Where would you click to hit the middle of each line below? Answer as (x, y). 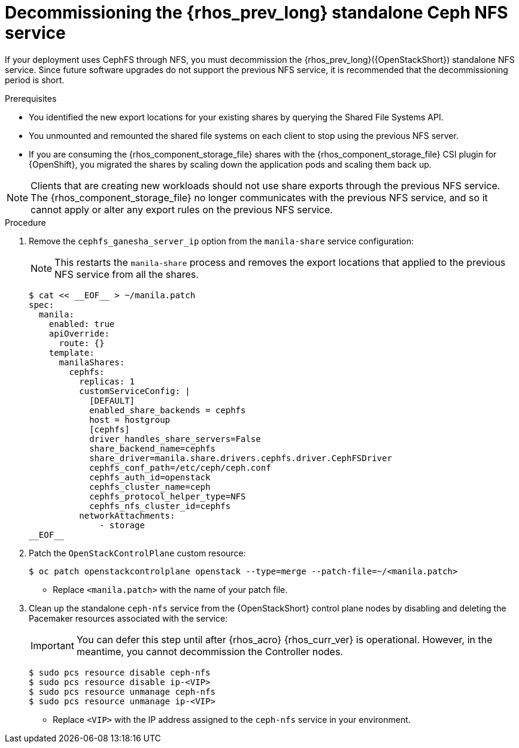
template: (72, 352)
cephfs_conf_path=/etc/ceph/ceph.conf (180, 467)
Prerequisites (31, 98)
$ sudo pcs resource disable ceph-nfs (120, 672)
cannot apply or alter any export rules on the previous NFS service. (182, 209)
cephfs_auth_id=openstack (150, 477)
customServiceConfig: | (135, 391)
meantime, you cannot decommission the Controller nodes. (210, 651)
